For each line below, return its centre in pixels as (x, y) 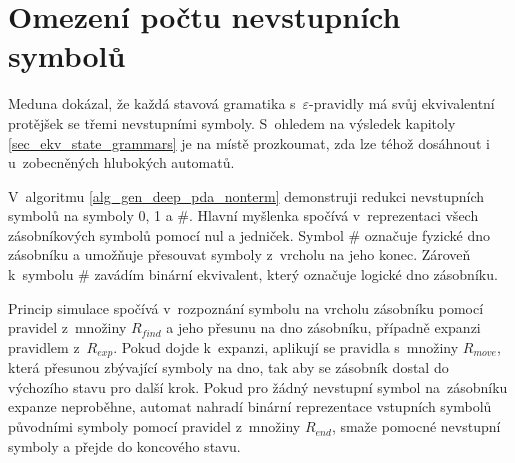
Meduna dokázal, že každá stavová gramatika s (152, 103)
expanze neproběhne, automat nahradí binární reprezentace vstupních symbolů (250, 406)
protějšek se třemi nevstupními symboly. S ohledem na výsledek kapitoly (232, 122)
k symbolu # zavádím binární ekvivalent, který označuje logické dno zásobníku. (253, 274)
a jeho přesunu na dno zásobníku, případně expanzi (323, 327)
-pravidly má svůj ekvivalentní (402, 103)
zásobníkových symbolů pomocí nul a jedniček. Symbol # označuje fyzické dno (249, 234)
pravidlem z (44, 346)
